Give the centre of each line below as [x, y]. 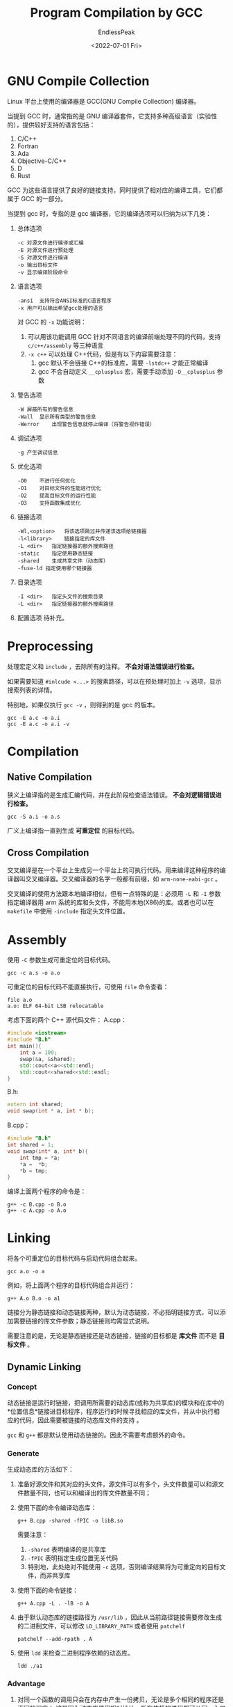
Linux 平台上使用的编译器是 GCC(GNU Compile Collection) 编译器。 [104, 101]
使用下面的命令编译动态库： [57, 1508]
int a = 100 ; [38, 1053]
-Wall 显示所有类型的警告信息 [57, 417]
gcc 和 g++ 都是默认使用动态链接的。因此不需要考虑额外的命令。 [98, 1435]
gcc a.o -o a [26, 1272]
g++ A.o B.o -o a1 [34, 1299]
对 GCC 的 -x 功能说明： [52, 322]
